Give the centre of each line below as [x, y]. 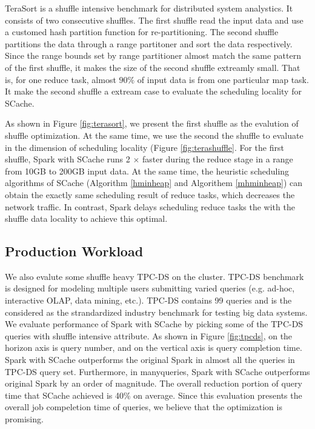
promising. [24, 419]
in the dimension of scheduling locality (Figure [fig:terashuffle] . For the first [144, 147]
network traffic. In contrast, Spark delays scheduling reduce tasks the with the [150, 206]
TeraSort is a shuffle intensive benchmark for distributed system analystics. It [149, 8]
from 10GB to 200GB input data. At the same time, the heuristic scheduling [147, 171]
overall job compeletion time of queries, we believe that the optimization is [144, 407]
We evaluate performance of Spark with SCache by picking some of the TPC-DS [154, 324]
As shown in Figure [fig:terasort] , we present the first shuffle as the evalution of [152, 123]
